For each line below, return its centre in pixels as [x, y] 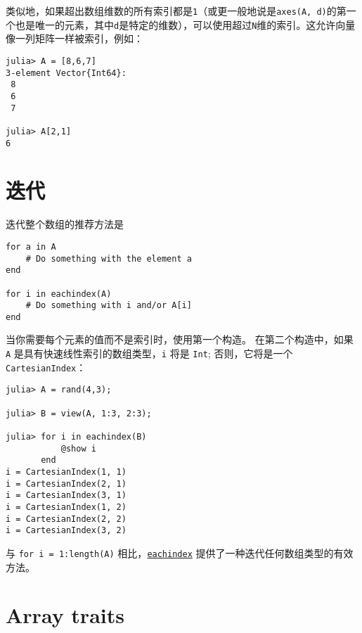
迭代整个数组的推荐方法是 [65, 224]
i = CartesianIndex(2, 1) [66, 484]
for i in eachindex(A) [59, 294]
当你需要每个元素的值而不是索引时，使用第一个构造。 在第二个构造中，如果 [180, 339]
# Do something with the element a [109, 258]
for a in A [31, 247]
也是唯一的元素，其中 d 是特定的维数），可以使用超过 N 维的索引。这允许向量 [185, 24]
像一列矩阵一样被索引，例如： [75, 38]
